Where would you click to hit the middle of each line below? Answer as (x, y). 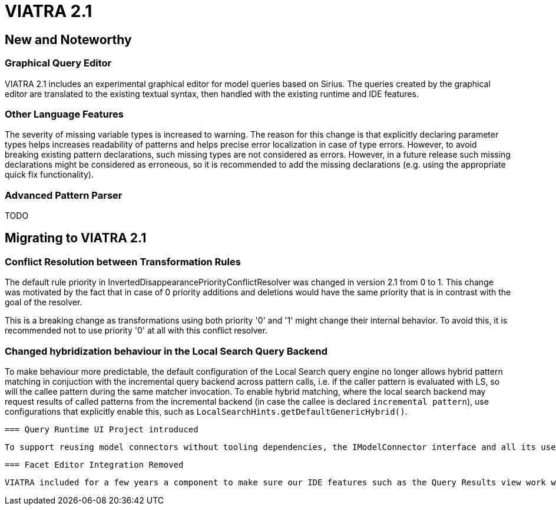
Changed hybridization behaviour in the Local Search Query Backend (166, 351)
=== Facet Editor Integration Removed (94, 465)
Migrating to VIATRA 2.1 (76, 238)
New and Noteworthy (68, 39)
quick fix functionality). (49, 175)
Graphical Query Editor (58, 63)
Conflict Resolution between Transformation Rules (123, 261)
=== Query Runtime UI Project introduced (102, 430)
